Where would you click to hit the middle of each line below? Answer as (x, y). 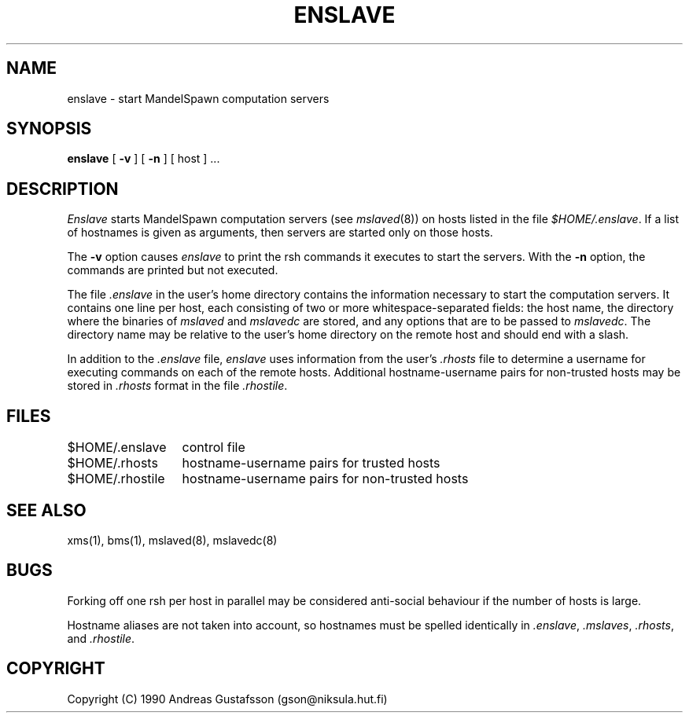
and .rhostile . (101, 638)
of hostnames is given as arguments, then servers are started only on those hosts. (280, 233)
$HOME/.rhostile (116, 479)
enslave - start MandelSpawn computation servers (198, 98)
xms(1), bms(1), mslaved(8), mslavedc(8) (172, 540)
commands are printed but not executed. (173, 270)
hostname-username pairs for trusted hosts (311, 463)
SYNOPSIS (49, 129)
